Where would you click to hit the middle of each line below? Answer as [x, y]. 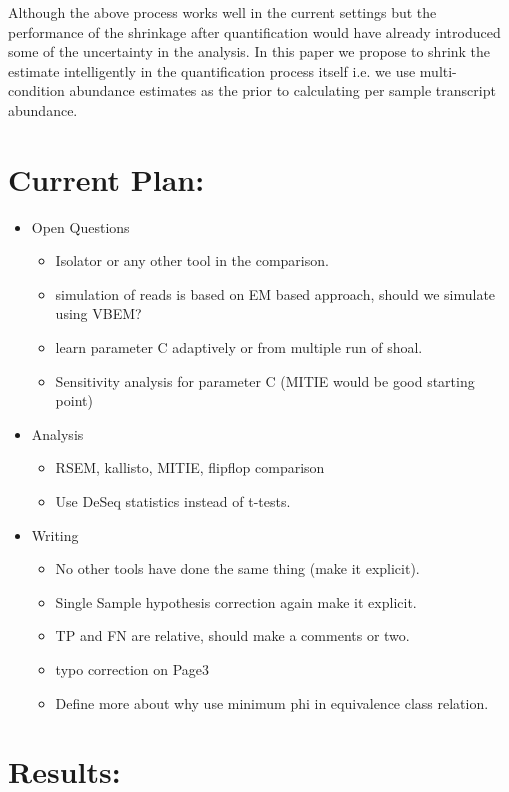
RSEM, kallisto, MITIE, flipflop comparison [190, 467]
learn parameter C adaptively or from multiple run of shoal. [239, 347]
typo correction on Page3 [132, 669]
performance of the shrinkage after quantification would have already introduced [254, 31]
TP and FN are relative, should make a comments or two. [232, 635]
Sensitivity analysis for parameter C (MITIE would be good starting [265, 380]
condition [36, 90]
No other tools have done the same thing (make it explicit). [237, 568]
